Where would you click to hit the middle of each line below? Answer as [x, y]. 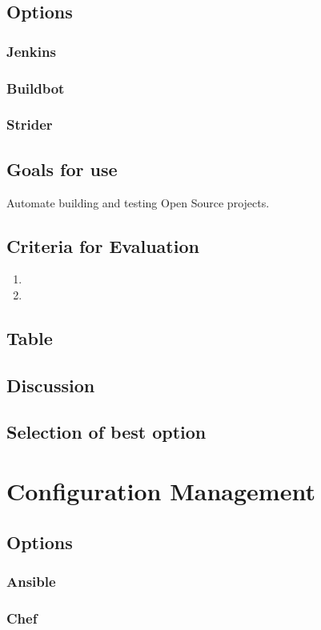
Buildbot [36, 88]
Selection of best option [106, 432]
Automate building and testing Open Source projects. [138, 202]
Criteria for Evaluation [103, 245]
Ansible [31, 581]
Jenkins [31, 51]
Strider [30, 124]
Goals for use [62, 169]
